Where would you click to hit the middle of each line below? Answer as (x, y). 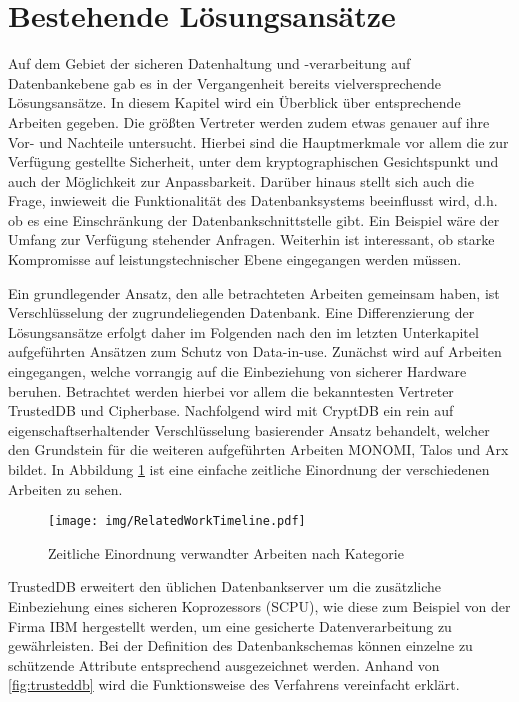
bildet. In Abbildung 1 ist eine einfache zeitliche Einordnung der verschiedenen (249, 469)
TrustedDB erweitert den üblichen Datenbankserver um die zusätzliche (225, 586)
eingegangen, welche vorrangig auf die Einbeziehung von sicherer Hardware (237, 371)
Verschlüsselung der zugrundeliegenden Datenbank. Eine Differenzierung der (241, 312)
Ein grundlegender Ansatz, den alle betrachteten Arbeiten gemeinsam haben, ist (254, 292)
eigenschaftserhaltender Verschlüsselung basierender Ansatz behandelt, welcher (249, 429)
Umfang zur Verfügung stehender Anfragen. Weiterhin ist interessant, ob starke (251, 239)
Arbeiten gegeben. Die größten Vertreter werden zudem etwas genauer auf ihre (249, 121)
